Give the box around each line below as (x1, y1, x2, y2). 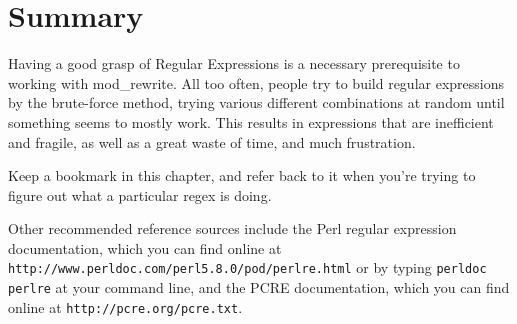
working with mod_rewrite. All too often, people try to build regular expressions (8, 72, 504, 93)
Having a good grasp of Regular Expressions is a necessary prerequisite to (8, 53, 460, 74)
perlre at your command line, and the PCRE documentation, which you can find (8, 277, 510, 298)
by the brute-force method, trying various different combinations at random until (8, 92, 505, 113)
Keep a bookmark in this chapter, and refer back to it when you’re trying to (8, 165, 476, 186)
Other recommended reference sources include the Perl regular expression (8, 218, 457, 239)
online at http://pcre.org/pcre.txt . (8, 296, 243, 317)
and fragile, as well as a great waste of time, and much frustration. (8, 131, 416, 152)
